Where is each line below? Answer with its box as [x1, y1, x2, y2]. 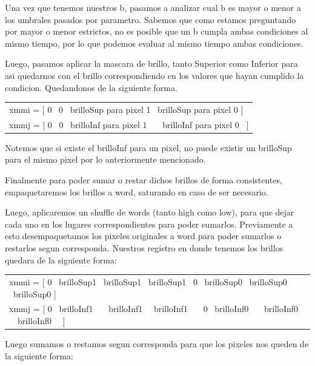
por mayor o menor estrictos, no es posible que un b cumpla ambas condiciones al [5, 25, 308, 38]
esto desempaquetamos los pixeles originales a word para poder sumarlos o [5, 229, 282, 242]
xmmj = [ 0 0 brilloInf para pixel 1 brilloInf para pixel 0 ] [9, 118, 249, 130]
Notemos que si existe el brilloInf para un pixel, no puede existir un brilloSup [5, 141, 292, 154]
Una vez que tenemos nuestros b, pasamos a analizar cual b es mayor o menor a [5, 1, 301, 13]
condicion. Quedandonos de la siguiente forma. [5, 81, 177, 93]
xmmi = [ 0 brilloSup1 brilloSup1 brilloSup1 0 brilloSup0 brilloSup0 [9, 275, 287, 288]
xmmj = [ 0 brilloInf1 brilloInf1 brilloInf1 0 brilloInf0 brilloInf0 [9, 302, 299, 315]
